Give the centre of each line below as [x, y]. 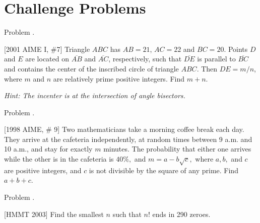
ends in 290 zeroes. [181, 214]
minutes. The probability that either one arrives [177, 149]
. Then [207, 68]
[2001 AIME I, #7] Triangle [47, 49]
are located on [47, 59]
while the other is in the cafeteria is [59, 159]
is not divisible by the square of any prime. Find [164, 170]
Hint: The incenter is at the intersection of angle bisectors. [95, 95]
